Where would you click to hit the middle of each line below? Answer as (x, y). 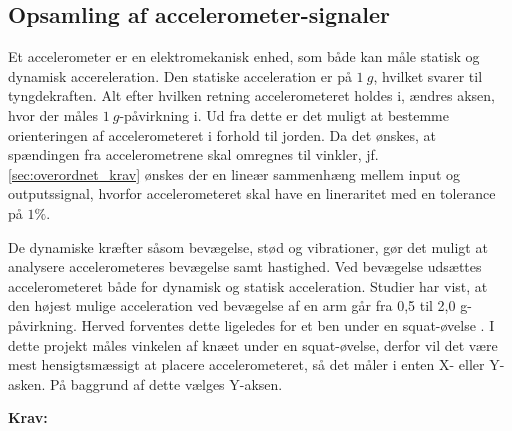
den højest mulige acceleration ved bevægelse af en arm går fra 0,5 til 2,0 (232, 305)
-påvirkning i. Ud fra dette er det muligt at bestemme (284, 114)
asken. (27, 383)
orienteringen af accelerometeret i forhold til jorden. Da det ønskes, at (222, 134)
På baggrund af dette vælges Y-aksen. (166, 383)
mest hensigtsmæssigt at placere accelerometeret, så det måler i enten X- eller (246, 364)
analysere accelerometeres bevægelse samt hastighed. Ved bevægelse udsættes (245, 266)
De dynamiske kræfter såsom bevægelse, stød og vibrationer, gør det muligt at (248, 246)
